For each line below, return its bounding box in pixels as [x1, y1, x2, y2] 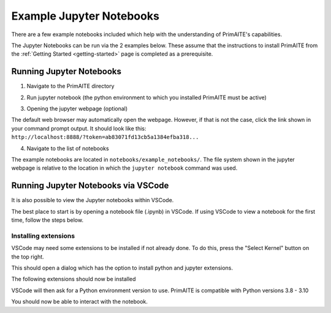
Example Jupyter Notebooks [11, 9, 159, 23]
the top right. [11, 253, 44, 260]
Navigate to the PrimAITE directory [26, 83, 115, 90]
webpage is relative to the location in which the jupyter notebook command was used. [11, 164, 238, 172]
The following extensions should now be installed [11, 276, 136, 283]
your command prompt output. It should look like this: [11, 124, 146, 132]
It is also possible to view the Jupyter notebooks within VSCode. [11, 197, 174, 204]
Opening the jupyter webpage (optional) [26, 105, 128, 113]
